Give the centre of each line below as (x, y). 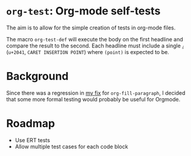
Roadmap (31, 124)
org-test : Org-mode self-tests (83, 11)
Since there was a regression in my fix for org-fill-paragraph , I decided (96, 93)
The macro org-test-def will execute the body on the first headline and (95, 39)
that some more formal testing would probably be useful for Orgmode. (93, 99)
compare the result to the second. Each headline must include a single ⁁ (95, 46)
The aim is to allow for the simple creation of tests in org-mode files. (91, 28)
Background (37, 76)
